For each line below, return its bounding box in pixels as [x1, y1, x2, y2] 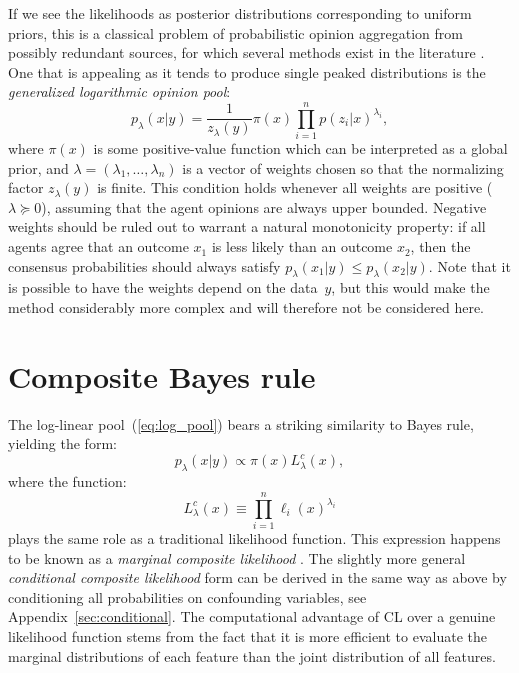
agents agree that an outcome [8, 236, 189, 257]
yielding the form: [8, 433, 117, 454]
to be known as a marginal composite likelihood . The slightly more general [8, 547, 466, 568]
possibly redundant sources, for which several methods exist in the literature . [8, 42, 485, 63]
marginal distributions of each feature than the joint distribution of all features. [8, 645, 496, 666]
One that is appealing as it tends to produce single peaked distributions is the [8, 61, 486, 82]
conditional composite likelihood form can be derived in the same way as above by [8, 567, 507, 588]
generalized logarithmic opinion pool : [8, 81, 231, 102]
